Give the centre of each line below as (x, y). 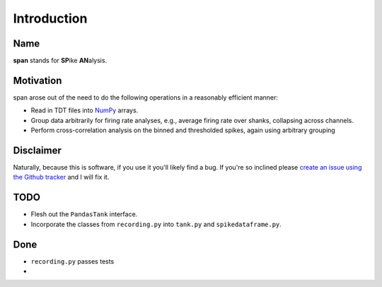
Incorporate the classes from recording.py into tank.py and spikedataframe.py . (156, 224)
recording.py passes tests (73, 261)
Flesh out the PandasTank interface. (84, 214)
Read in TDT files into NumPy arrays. (85, 110)
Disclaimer (37, 150)
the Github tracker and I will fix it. (61, 177)
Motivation (37, 80)
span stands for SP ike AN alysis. (60, 61)
